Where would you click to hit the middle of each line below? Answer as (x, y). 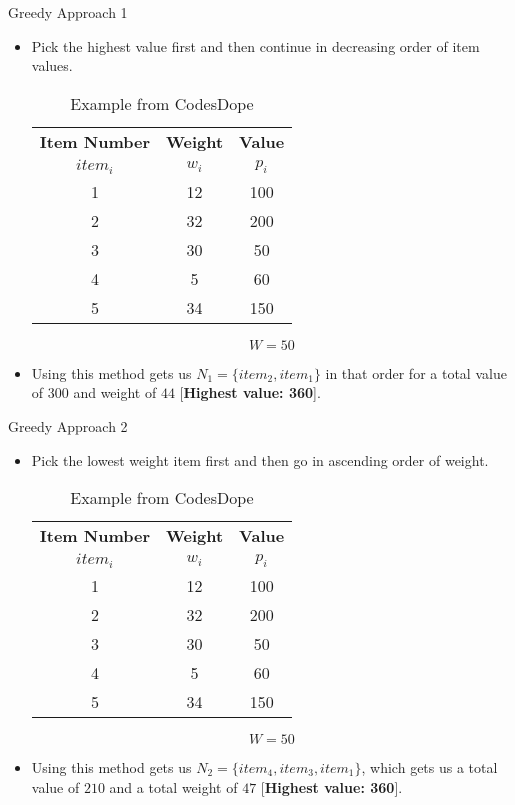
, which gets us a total (429, 767)
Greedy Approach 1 (68, 12)
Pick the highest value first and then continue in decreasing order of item (255, 45)
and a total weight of (173, 786)
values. (52, 65)
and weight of (115, 392)
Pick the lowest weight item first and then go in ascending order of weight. (260, 459)
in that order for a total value (416, 372)
